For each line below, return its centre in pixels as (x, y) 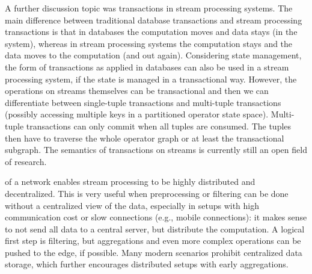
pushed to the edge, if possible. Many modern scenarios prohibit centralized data (154, 252)
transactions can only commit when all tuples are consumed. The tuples (159, 126)
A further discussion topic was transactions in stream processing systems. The (149, 8)
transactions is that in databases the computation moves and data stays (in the (151, 32)
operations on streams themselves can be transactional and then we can (137, 91)
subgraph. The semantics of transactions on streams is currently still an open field (156, 150)
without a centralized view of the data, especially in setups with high (132, 205)
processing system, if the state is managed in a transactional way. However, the (151, 79)
